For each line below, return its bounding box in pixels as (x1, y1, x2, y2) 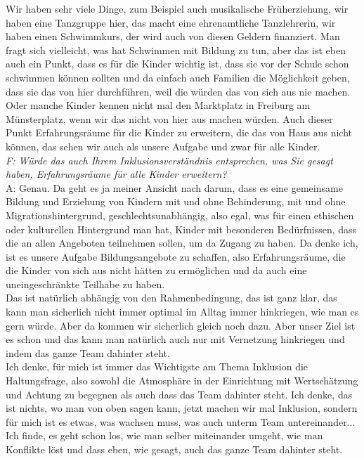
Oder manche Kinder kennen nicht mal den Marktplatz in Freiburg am (6, 98, 311, 112)
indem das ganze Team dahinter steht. (6, 345, 170, 360)
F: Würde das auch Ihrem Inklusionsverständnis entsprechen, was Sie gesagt (6, 152, 333, 167)
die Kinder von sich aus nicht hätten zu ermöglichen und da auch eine (6, 263, 307, 278)
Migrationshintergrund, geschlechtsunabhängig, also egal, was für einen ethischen (6, 207, 354, 222)
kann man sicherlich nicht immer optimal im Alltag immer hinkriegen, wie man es (6, 304, 359, 319)
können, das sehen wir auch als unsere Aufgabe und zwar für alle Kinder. (6, 138, 320, 153)
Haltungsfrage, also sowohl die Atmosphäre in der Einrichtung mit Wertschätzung (6, 373, 358, 388)
